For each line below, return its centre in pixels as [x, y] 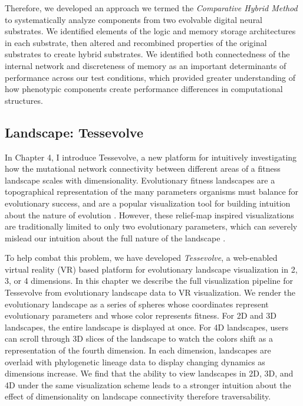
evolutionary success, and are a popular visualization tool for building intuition [148, 203]
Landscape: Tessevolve [74, 132]
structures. [24, 100]
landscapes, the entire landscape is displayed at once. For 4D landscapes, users [147, 327]
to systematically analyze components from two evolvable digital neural [134, 19]
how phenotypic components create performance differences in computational [144, 89]
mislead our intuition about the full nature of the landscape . [115, 238]
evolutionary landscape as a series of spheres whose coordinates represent [137, 304]
